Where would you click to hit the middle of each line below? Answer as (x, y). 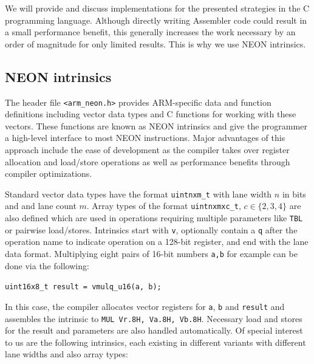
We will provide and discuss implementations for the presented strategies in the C (157, 8)
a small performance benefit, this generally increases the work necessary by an (150, 32)
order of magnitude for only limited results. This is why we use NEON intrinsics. (155, 43)
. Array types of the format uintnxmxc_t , (164, 206)
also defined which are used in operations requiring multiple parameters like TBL (154, 218)
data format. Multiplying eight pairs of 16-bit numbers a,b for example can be (151, 254)
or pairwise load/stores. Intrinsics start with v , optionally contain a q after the (151, 229)
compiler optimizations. (49, 173)
